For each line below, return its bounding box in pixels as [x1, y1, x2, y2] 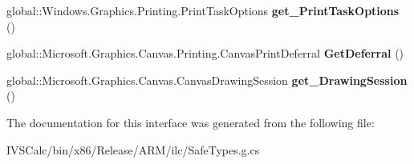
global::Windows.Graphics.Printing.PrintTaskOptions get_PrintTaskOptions [6, 2, 400, 18]
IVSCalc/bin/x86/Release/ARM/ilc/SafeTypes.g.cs [6, 141, 260, 158]
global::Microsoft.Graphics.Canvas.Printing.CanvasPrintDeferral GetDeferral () [6, 45, 404, 62]
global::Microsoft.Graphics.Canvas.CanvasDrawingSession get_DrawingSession [6, 71, 408, 88]
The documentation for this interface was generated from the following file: [6, 114, 375, 130]
